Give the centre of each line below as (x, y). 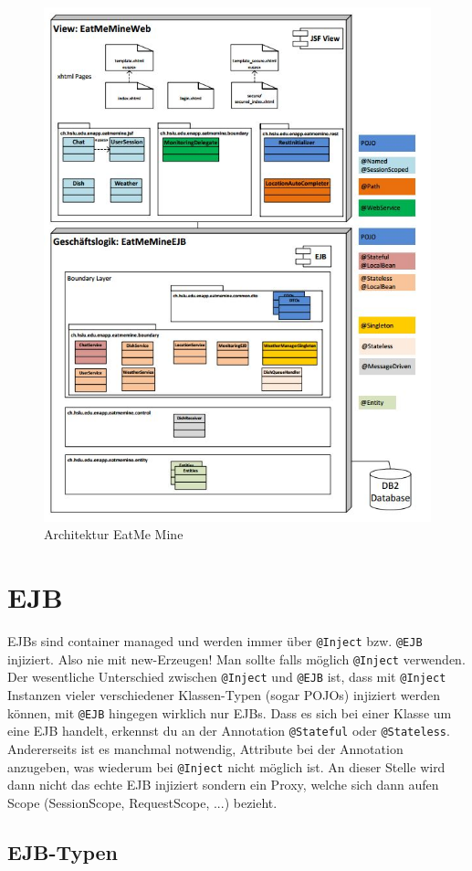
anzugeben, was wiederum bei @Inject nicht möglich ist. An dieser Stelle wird (226, 766)
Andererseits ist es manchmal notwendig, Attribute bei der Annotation (205, 748)
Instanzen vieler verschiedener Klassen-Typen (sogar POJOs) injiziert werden (224, 695)
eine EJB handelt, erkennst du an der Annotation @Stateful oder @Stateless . (229, 731)
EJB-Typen (63, 851)
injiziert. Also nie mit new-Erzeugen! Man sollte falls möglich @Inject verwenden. (236, 659)
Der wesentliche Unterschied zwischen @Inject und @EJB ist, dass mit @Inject (227, 677)
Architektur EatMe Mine (114, 534)
